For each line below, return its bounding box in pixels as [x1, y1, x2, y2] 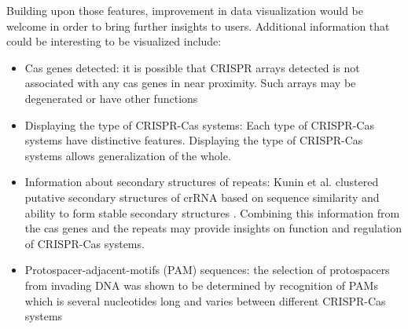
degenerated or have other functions [24, 90, 198, 106]
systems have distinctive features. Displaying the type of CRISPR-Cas [24, 132, 363, 148]
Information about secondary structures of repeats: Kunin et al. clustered [24, 174, 379, 190]
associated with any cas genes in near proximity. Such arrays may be [24, 75, 356, 91]
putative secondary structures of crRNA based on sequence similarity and [24, 188, 380, 205]
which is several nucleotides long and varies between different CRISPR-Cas [24, 292, 386, 309]
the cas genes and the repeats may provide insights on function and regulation [24, 220, 402, 236]
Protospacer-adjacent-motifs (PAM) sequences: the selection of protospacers [24, 261, 390, 278]
